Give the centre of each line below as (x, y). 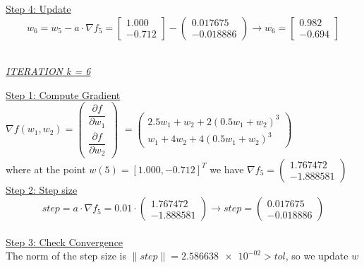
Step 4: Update (38, 8)
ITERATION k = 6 (48, 71)
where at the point (46, 169)
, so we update (317, 256)
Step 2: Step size (42, 189)
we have (227, 169)
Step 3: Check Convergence (65, 241)
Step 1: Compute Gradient (63, 94)
